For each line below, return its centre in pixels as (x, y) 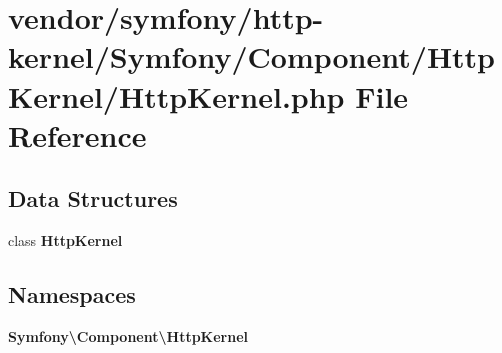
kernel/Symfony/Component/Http (252, 56)
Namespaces (72, 294)
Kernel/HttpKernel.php (176, 95)
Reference (77, 134)
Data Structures (93, 198)
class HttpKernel (65, 240)
